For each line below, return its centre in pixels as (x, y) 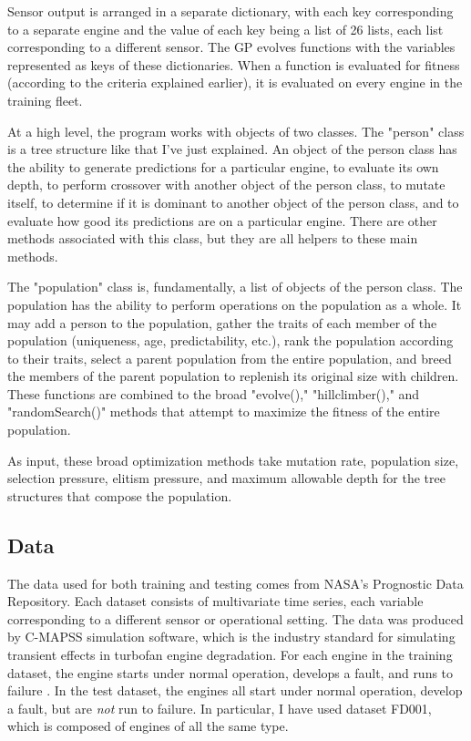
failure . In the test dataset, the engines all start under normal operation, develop (235, 690)
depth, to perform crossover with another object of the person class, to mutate (226, 185)
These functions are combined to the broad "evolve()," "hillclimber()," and (214, 393)
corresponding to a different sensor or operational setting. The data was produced (235, 618)
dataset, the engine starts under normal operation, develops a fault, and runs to (230, 672)
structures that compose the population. (120, 495)
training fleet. (45, 100)
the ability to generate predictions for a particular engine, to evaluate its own (223, 166)
